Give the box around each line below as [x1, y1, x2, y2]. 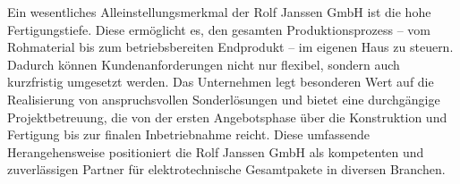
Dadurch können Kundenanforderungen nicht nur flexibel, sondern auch [7, 54, 400, 73]
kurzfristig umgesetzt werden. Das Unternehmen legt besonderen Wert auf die [7, 72, 434, 91]
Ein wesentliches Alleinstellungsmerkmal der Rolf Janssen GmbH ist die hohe [7, 3, 431, 21]
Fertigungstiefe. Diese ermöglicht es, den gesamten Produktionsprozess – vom [7, 20, 430, 38]
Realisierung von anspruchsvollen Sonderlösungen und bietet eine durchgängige [7, 89, 440, 108]
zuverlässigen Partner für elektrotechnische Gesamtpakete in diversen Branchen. [7, 160, 446, 179]
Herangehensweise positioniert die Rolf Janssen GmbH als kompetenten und [7, 142, 424, 161]
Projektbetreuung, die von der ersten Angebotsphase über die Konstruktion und [7, 107, 447, 126]
